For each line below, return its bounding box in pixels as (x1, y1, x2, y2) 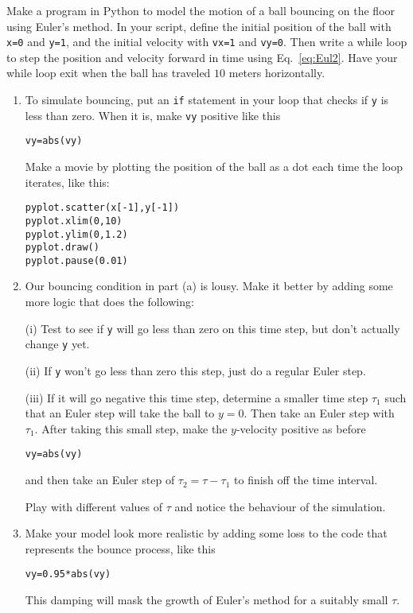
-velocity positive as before (236, 420, 366, 436)
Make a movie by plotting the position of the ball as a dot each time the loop (25, 158, 403, 174)
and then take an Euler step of (25, 471, 175, 488)
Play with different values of (25, 498, 162, 514)
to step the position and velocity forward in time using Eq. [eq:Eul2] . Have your (6, 48, 398, 65)
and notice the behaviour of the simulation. (174, 498, 386, 514)
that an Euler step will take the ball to (25, 405, 215, 421)
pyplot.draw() (25, 242, 99, 254)
